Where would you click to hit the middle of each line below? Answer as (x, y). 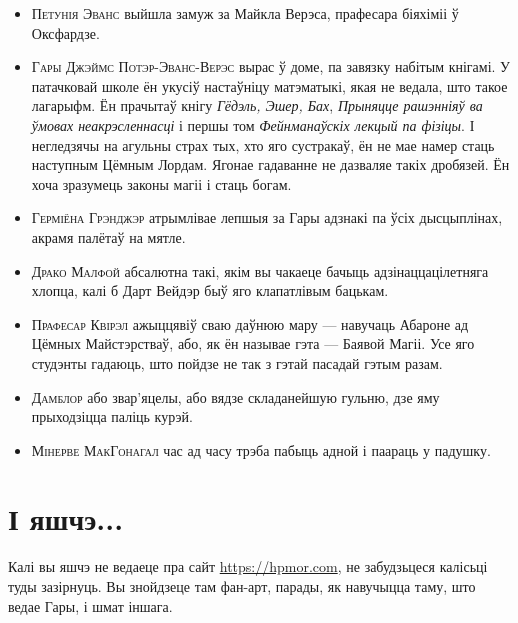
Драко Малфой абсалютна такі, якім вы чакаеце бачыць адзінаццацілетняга (260, 270)
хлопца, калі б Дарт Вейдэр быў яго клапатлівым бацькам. (210, 290)
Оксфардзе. (65, 32)
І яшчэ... (66, 518)
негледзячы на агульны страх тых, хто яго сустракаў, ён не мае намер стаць (263, 144)
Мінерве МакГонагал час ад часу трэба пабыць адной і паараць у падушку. (261, 449)
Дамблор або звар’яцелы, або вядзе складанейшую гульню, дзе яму (235, 396)
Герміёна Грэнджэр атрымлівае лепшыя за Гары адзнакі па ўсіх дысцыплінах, (267, 217)
